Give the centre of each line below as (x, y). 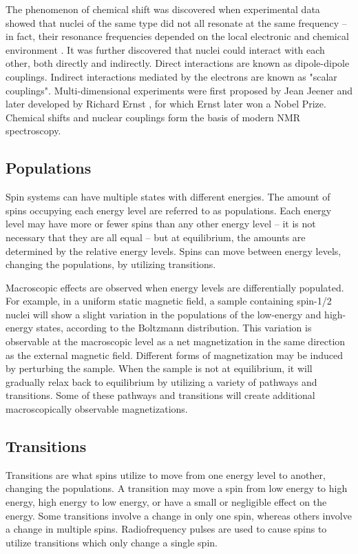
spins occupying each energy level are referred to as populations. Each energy (169, 210)
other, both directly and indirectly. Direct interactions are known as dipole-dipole (178, 63)
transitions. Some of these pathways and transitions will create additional (160, 395)
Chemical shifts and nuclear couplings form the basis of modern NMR (153, 117)
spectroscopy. (33, 131)
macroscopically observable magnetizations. (97, 409)
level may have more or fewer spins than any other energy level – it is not (161, 224)
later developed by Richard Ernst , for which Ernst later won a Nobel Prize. (166, 104)
